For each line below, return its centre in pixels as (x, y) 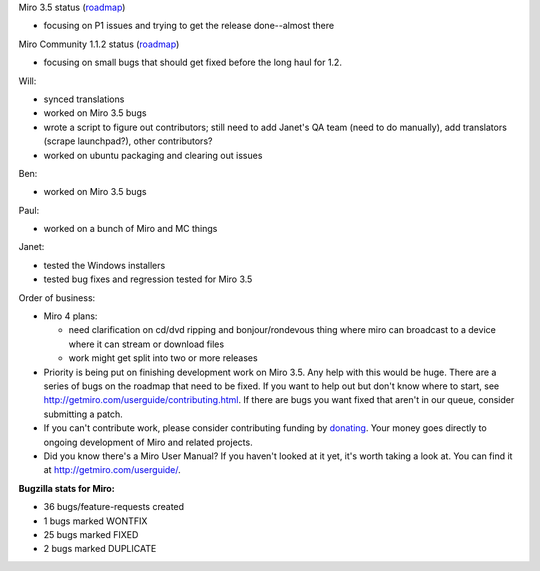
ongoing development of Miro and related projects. (148, 442)
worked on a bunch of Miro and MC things (130, 229)
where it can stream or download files (146, 344)
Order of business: (57, 297)
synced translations (84, 99)
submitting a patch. (83, 414)
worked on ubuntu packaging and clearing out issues (153, 155)
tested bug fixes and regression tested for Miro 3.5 (148, 279)
